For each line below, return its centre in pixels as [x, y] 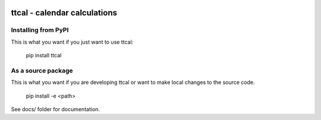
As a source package [42, 70]
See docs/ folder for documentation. [56, 109]
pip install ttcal [44, 56]
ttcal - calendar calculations [64, 13]
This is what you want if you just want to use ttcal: [72, 42]
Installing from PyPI [40, 30]
